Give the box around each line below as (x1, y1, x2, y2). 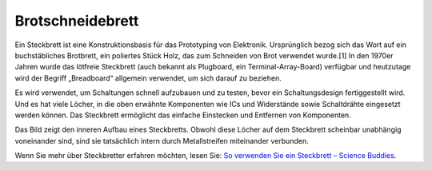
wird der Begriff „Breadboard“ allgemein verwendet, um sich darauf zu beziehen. (14, 73, 282, 83)
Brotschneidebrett (14, 12, 139, 30)
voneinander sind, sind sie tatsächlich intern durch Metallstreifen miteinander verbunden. (14, 136, 309, 145)
